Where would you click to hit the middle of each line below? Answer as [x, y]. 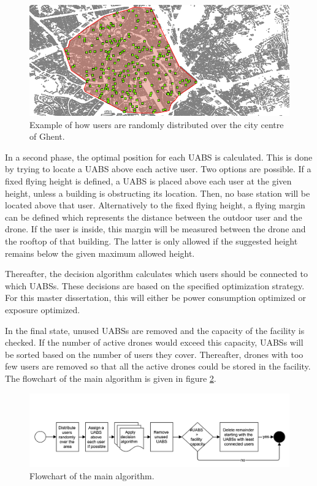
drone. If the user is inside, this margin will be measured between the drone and [155, 229]
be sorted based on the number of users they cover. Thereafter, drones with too [154, 354]
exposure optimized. [43, 309]
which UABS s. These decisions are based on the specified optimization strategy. [155, 285]
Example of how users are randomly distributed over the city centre [157, 124]
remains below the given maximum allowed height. [100, 253]
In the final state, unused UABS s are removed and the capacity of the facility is [155, 330]
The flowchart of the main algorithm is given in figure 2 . [111, 378]
